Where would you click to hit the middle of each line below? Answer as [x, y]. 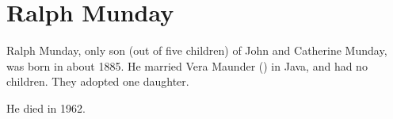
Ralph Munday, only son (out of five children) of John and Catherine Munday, [197, 50]
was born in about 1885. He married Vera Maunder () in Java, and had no [187, 65]
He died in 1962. [46, 107]
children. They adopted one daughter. [98, 81]
